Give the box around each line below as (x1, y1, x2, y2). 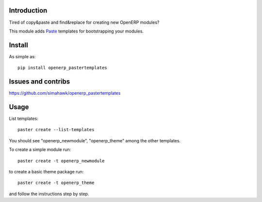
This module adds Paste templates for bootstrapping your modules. (9, 28, 144, 34)
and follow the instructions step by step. (9, 191, 89, 197)
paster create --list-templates (17, 127, 95, 133)
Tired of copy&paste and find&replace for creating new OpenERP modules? (9, 19, 160, 25)
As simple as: (9, 53, 36, 59)
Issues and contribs (9, 78, 70, 86)
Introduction (9, 6, 48, 15)
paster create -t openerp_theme (17, 180, 95, 185)
